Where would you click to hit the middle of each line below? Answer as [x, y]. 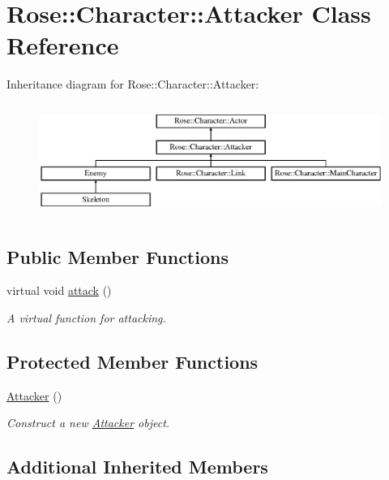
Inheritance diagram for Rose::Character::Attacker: [133, 84]
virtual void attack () [59, 290]
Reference [63, 45]
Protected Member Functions [133, 361]
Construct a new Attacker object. [88, 423]
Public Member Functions [118, 256]
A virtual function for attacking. [86, 318]
